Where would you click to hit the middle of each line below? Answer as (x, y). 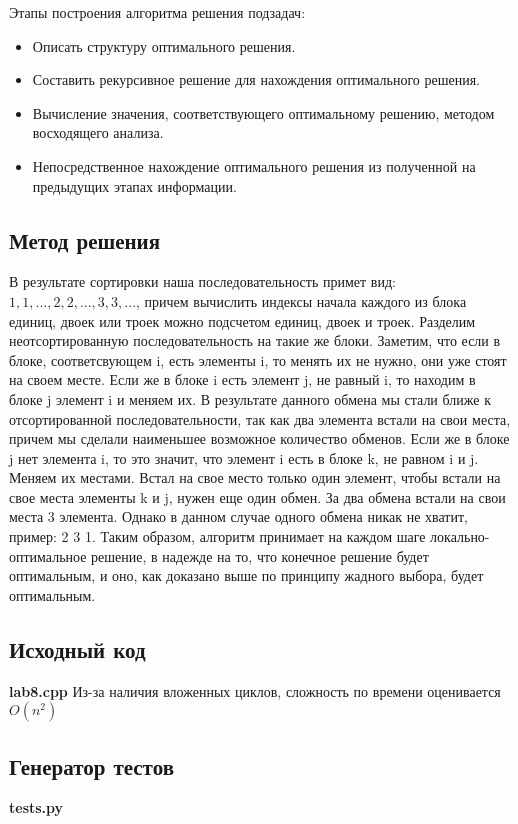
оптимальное (48, 555)
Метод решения (85, 239)
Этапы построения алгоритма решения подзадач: (157, 12)
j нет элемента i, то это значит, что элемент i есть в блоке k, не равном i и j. (244, 457)
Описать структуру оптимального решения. (164, 45)
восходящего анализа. (98, 132)
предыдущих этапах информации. (134, 185)
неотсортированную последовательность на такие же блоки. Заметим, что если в (255, 340)
